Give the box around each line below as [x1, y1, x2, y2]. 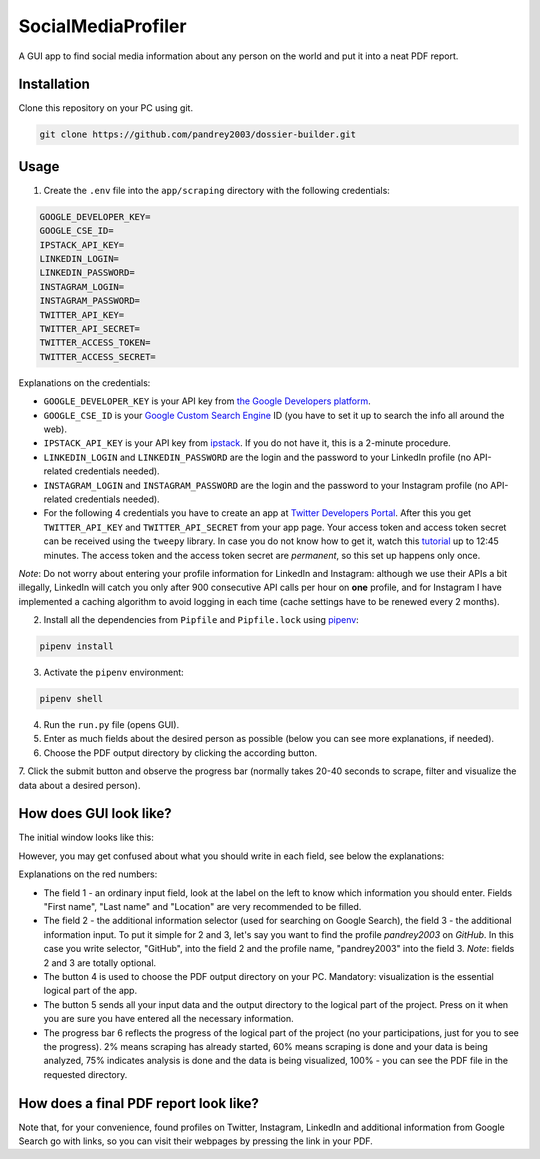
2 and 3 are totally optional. [43, 956, 157, 969]
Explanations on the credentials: [18, 376, 151, 389]
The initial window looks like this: [18, 831, 154, 844]
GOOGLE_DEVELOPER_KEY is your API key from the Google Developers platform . [43, 395, 372, 407]
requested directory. [43, 1068, 128, 1080]
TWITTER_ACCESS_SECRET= [39, 351, 157, 362]
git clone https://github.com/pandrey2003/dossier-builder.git [39, 129, 357, 140]
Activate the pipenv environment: [43, 666, 184, 679]
